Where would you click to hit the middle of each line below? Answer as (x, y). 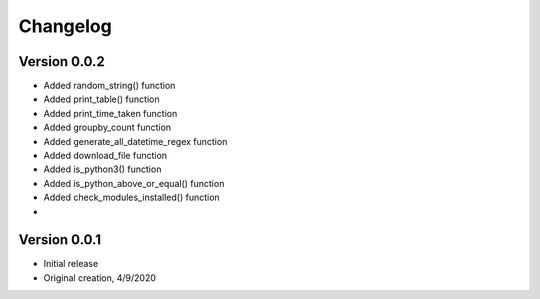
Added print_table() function (101, 99)
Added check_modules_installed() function (131, 197)
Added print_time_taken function (110, 113)
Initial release (71, 264)
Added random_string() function (109, 86)
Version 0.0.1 (60, 240)
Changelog (65, 26)
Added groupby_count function (107, 127)
